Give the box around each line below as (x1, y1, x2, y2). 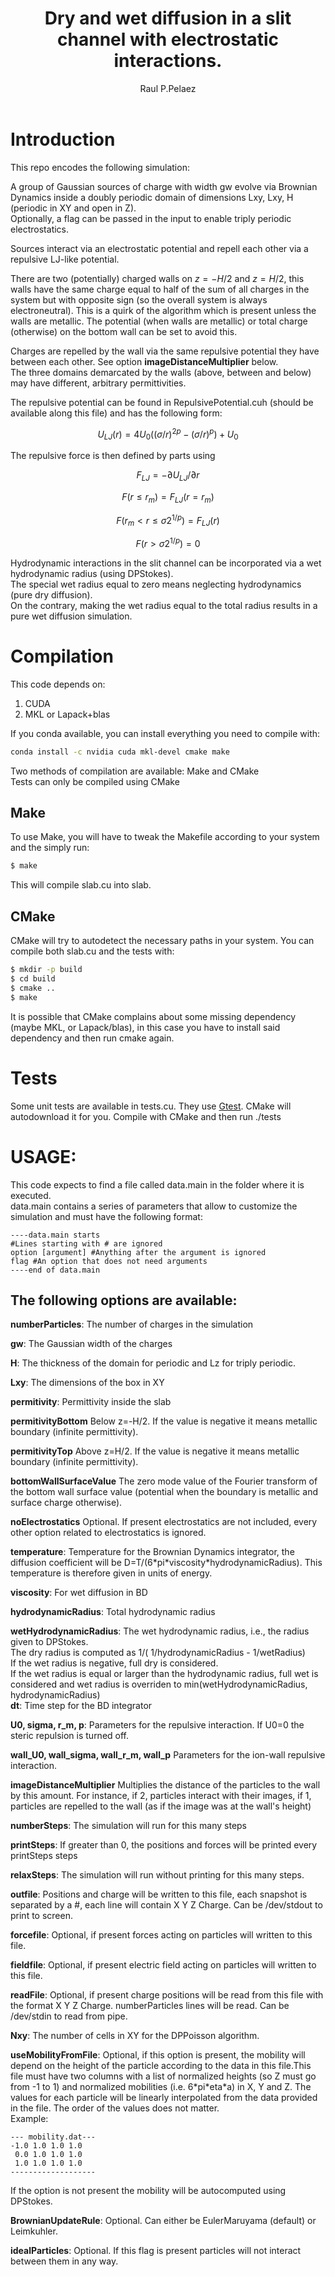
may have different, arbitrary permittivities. (10, 377, 187, 389)
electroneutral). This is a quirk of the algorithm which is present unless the (10, 304, 317, 316)
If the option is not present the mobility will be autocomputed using (10, 2185, 287, 2197)
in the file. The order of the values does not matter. (10, 2102, 220, 2114)
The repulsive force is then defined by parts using (10, 450, 216, 462)
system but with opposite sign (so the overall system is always (10, 293, 268, 306)
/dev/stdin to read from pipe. (10, 2010, 128, 2022)
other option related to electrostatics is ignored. (10, 1527, 207, 1539)
